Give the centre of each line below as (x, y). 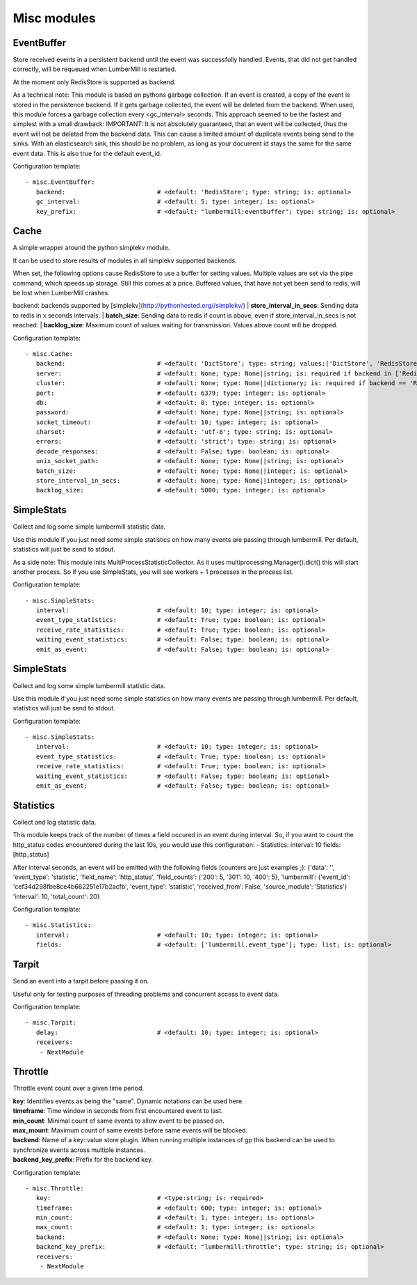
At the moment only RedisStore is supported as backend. (95, 82)
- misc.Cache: (49, 354)
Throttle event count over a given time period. (78, 1088)
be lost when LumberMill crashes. (62, 293)
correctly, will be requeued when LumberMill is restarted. (95, 69)
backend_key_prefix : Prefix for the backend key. (83, 1160)
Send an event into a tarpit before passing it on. (81, 981)
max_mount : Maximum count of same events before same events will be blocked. (130, 1130)
